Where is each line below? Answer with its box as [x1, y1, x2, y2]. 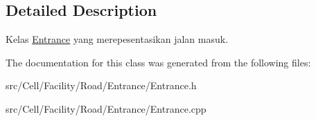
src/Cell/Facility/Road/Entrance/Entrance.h [6, 78, 197, 93]
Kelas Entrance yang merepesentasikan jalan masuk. [6, 32, 229, 46]
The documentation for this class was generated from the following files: [6, 55, 311, 69]
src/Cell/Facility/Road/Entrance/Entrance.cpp [6, 101, 207, 115]
